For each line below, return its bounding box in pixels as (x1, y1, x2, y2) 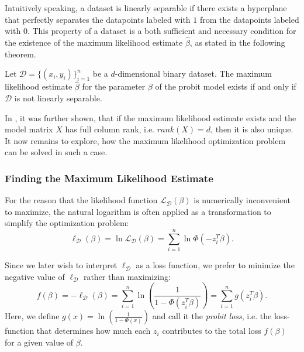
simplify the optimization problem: (5, 217, 129, 229)
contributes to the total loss (162, 324, 261, 337)
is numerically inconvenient (194, 194, 291, 206)
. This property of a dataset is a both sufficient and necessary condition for (27, 25, 296, 37)
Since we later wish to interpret (5, 259, 118, 271)
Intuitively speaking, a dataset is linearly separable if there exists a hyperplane (5, 2, 287, 13)
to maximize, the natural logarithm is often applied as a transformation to (5, 205, 271, 217)
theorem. (5, 47, 36, 60)
